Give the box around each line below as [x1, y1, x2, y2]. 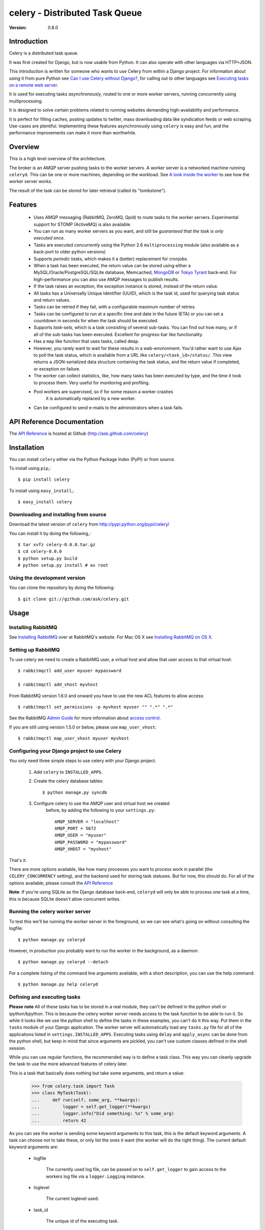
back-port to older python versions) [33, 249, 106, 255]
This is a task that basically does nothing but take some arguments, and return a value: [9, 1070, 185, 1076]
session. [9, 1045, 26, 1051]
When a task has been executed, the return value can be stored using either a [33, 262, 191, 268]
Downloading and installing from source [9, 511, 106, 518]
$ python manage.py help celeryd [18, 982, 98, 987]
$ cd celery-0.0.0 [18, 549, 62, 554]
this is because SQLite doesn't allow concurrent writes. [9, 896, 121, 902]
